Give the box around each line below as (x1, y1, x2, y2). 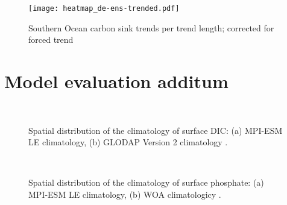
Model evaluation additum (4, 69, 229, 93)
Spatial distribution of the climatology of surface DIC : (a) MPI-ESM (28, 124, 283, 136)
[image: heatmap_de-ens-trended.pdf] (28, 4, 180, 13)
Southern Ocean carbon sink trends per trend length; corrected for (28, 21, 274, 34)
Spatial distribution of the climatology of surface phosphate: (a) (28, 176, 264, 189)
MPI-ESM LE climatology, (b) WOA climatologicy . (28, 188, 221, 200)
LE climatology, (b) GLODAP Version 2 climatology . (28, 136, 228, 148)
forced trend (28, 33, 74, 46)
